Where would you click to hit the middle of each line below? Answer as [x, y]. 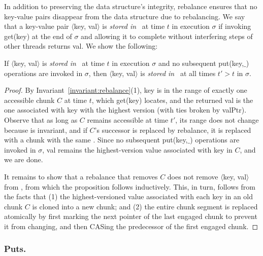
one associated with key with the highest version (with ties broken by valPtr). [125, 110]
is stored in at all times [178, 73]
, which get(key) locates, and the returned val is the [172, 100]
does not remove [193, 176]
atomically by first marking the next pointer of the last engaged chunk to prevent [131, 216]
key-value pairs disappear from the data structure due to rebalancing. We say [125, 16]
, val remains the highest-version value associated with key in [137, 149]
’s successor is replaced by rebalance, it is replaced [173, 130]
